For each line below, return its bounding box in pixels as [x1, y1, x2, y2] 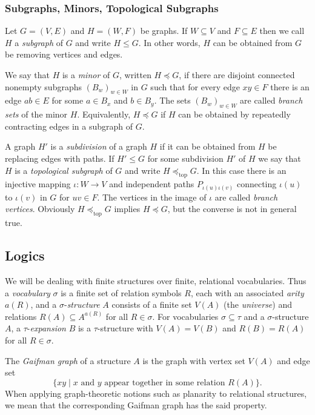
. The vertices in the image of [97, 190, 207, 203]
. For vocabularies [152, 310, 219, 322]
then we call [259, 24, 305, 37]
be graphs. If [140, 24, 188, 37]
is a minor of [62, 68, 110, 81]
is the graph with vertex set [142, 354, 245, 367]
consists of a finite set [111, 298, 192, 311]
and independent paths [109, 178, 194, 190]
